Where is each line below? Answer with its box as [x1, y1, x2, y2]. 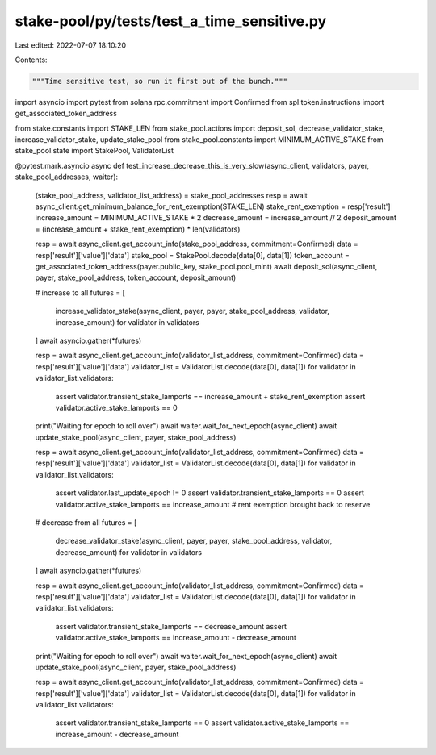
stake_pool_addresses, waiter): [15, 172, 119, 181]
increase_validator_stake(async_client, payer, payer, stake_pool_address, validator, [55, 307, 330, 316]
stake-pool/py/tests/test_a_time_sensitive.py [15, 12, 327, 30]
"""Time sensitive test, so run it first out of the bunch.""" [31, 77, 288, 86]
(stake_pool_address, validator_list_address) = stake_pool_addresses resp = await [35, 190, 308, 200]
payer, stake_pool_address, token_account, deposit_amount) [35, 273, 237, 282]
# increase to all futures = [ [35, 287, 125, 298]
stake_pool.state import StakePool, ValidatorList [15, 146, 174, 156]
